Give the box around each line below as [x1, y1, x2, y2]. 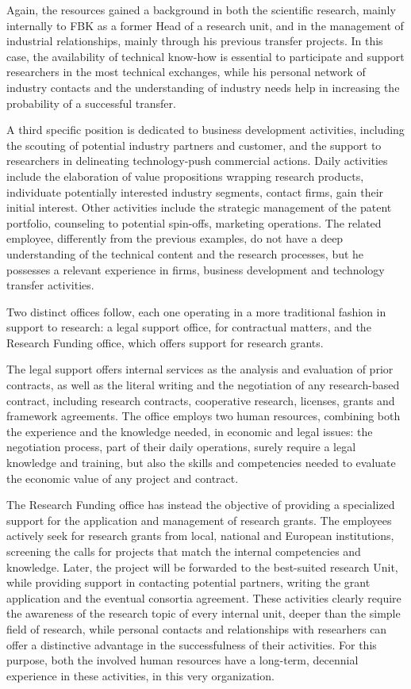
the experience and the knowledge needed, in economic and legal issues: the [6, 423, 373, 439]
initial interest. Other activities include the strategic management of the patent [6, 199, 392, 216]
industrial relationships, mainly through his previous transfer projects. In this [6, 33, 383, 49]
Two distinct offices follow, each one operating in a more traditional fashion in [6, 303, 386, 320]
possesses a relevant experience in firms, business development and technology [6, 261, 385, 278]
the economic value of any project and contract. [6, 469, 239, 486]
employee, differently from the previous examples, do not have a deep [6, 230, 344, 247]
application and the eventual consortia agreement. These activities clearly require [6, 589, 401, 606]
